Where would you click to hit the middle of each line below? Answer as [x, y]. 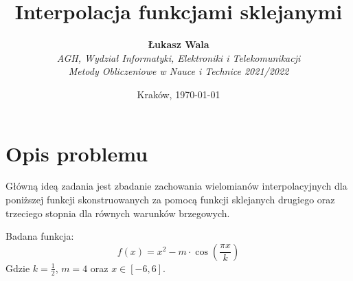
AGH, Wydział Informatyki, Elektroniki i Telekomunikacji [179, 57]
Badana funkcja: [40, 236]
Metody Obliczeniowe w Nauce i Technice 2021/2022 [179, 71]
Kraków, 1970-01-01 [179, 94]
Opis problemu [77, 153]
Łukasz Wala [179, 44]
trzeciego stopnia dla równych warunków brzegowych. [118, 213]
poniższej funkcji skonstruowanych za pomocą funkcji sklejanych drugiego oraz [170, 200]
